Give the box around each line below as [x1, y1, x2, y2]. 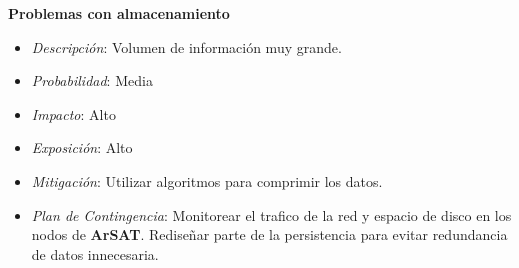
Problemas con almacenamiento [8, 3, 230, 23]
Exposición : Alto [31, 137, 133, 158]
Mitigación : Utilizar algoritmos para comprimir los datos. [31, 170, 383, 191]
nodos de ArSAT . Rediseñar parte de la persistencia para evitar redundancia [31, 224, 508, 245]
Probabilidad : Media [31, 70, 153, 91]
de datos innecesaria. [31, 243, 159, 264]
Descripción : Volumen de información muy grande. [31, 36, 342, 57]
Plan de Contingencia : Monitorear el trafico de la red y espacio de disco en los [31, 204, 512, 225]
